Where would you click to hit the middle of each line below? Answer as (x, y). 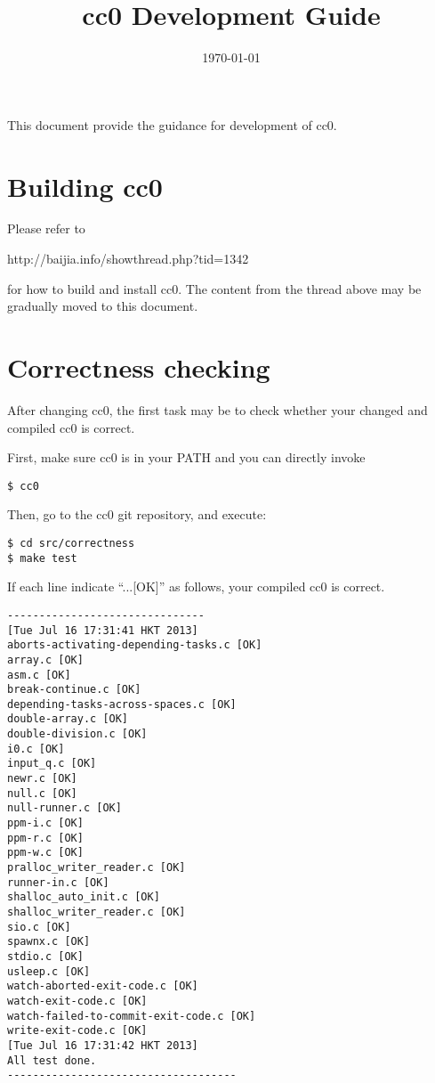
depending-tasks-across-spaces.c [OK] (122, 704)
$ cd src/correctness (71, 543)
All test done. (52, 1060)
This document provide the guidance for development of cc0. (172, 124)
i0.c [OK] (36, 749)
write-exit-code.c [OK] (77, 1031)
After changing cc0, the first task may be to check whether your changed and (217, 409)
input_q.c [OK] (52, 764)
